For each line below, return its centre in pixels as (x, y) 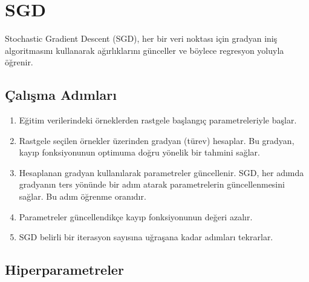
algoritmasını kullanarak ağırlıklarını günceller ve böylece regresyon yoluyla (145, 50)
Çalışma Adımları (61, 95)
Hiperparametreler (64, 270)
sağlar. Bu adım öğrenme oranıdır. (83, 196)
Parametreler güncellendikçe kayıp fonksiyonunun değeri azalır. (136, 216)
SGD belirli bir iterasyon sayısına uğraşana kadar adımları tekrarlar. (146, 237)
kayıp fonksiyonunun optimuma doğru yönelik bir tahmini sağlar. (139, 152)
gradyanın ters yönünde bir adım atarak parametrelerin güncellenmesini (152, 184)
